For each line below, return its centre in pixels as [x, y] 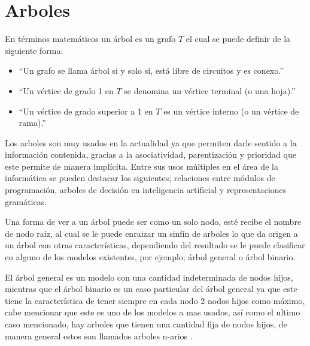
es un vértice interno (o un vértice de [231, 111]
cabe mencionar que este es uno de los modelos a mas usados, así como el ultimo [153, 312]
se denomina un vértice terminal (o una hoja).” [210, 90]
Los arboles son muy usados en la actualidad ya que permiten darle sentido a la [151, 142]
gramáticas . [26, 201]
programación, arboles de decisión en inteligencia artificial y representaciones [146, 190]
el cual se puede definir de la [238, 39]
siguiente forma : [34, 50]
